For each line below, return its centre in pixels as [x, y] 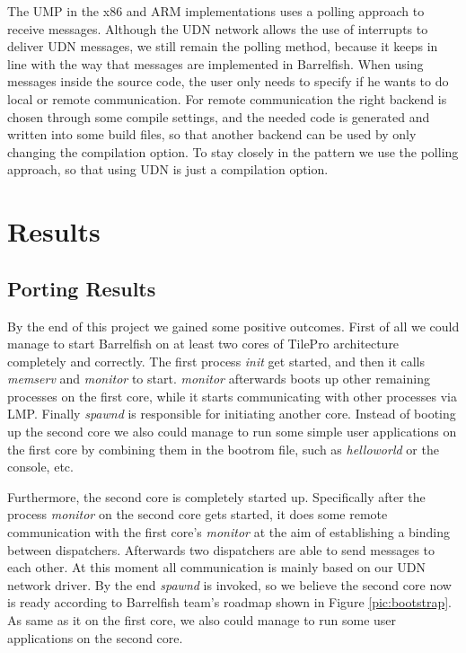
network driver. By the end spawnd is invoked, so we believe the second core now [229, 584]
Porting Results [82, 288]
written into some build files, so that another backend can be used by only [212, 134]
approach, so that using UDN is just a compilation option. [168, 169]
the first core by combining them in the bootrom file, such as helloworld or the [223, 449]
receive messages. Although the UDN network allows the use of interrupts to [218, 28]
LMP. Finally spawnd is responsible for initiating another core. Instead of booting [232, 414]
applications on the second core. [95, 637]
